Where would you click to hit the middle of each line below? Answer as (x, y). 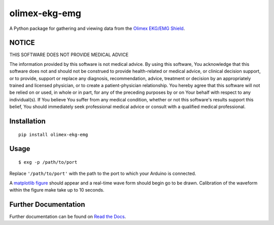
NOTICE (22, 43)
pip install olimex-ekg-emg (53, 135)
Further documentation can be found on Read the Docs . (68, 217)
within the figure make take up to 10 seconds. (57, 190)
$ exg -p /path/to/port (48, 162)
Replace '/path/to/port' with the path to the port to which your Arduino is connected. (103, 174)
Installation (27, 121)
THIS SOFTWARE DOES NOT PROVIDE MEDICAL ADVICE (69, 55)
